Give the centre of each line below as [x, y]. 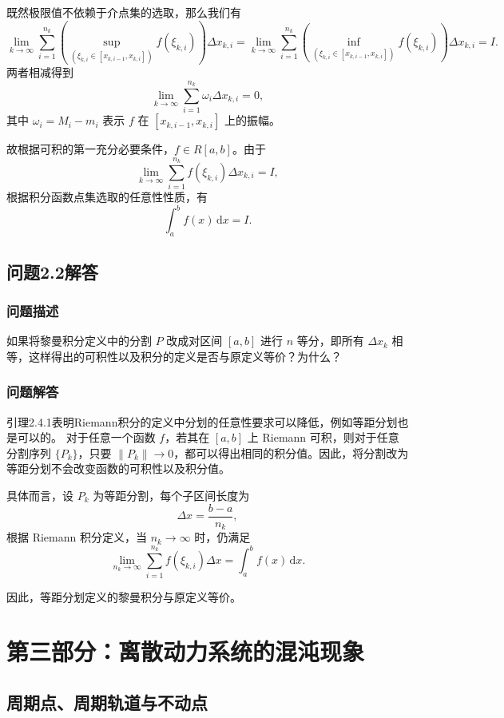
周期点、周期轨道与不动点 [107, 702]
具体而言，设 [40, 496]
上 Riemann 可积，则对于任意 [323, 437]
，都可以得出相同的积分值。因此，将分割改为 [291, 452]
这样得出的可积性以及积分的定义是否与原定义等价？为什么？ [185, 356]
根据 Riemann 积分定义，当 [77, 537]
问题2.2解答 [52, 271]
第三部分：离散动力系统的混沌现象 [186, 651]
